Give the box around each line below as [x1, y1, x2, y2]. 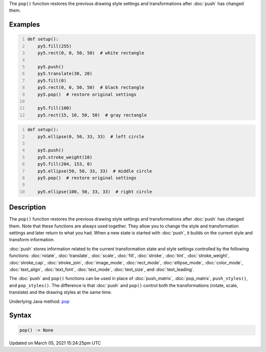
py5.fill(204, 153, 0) [37, 161, 93, 167]
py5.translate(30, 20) [37, 71, 93, 76]
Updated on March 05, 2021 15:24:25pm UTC [9, 340, 101, 346]
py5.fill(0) [37, 78, 66, 83]
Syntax [9, 311, 32, 320]
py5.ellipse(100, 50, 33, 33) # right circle [37, 189, 152, 194]
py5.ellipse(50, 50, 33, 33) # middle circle [37, 168, 152, 174]
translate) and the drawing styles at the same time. [9, 289, 112, 295]
